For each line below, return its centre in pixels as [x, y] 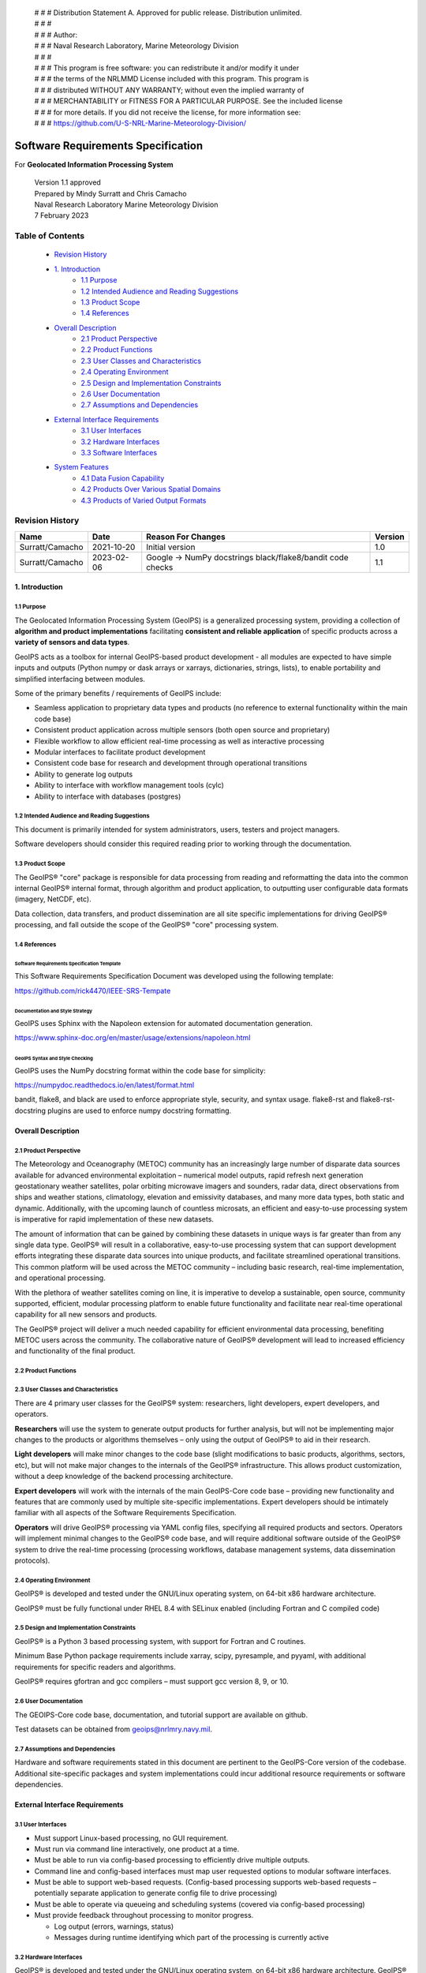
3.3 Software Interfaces [119, 452]
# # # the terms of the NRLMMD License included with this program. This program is [172, 79]
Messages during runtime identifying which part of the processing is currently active [191, 1937]
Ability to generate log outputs [84, 774]
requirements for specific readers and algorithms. [95, 1667]
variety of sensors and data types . [72, 642]
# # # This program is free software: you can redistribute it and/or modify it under [167, 68]
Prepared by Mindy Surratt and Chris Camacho [110, 193]
